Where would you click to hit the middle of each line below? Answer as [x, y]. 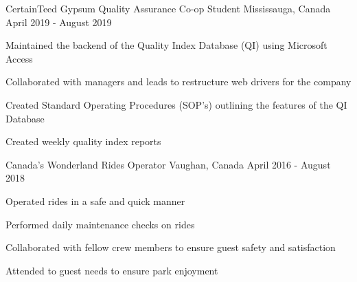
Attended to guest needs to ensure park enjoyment [112, 270]
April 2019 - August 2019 [59, 22]
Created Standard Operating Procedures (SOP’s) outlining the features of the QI [176, 104]
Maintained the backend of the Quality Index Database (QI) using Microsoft [166, 45]
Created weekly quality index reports [83, 141]
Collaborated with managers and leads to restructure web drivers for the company [178, 82]
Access [19, 58]
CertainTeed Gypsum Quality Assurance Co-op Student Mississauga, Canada [168, 8]
